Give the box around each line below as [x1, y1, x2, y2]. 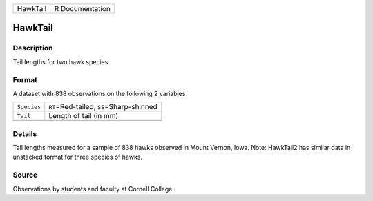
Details [12, 128, 37, 138]
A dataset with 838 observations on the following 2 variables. [12, 89, 188, 97]
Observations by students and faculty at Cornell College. [12, 184, 175, 193]
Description [12, 44, 53, 53]
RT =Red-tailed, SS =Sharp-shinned [48, 102, 158, 112]
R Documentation [54, 4, 111, 13]
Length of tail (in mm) [48, 111, 119, 121]
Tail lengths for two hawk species [12, 57, 108, 66]
